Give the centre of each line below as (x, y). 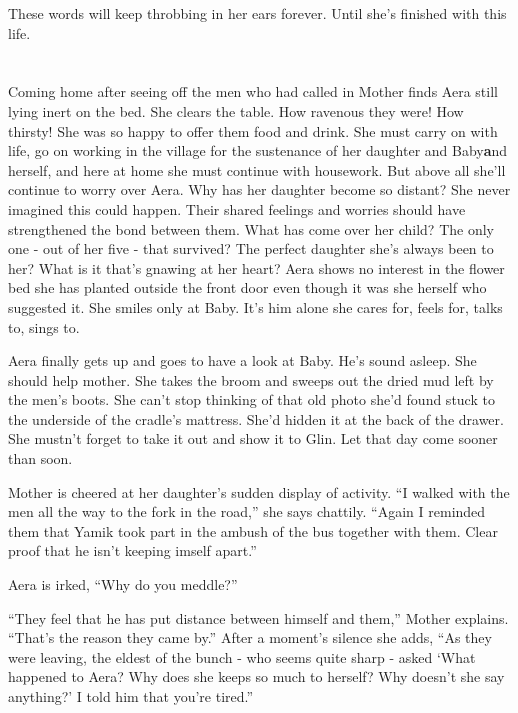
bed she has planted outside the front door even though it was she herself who (247, 287)
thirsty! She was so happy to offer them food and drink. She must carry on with (253, 130)
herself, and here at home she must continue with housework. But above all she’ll (257, 169)
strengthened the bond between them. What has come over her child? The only (251, 228)
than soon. (40, 458)
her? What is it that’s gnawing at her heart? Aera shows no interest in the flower (256, 267)
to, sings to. (44, 326)
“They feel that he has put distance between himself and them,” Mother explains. (258, 617)
